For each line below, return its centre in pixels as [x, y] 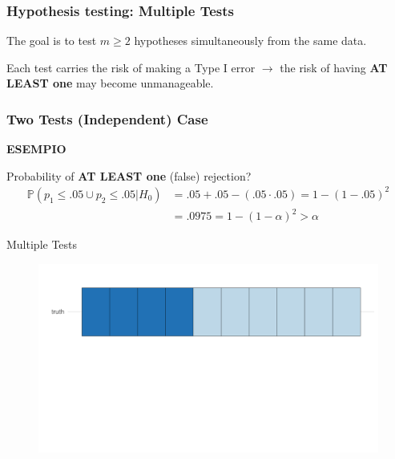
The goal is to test [52, 41]
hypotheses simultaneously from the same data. [250, 41]
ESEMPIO [36, 149]
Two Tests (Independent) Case [107, 118]
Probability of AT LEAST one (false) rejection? [129, 175]
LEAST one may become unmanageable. [110, 83]
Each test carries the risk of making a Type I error [131, 67]
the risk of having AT [334, 67]
